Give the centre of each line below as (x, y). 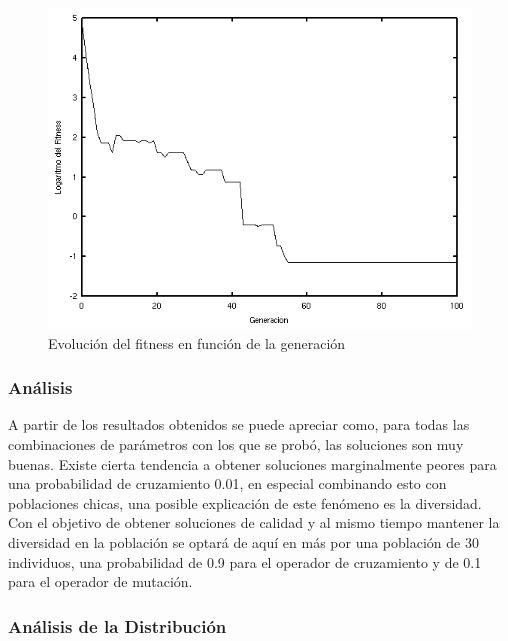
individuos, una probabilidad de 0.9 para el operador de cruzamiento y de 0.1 (245, 561)
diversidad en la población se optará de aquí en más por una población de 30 (243, 541)
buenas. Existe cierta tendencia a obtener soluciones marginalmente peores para (252, 463)
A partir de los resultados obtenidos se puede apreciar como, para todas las (239, 424)
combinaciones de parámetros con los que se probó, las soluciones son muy (236, 444)
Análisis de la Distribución (117, 625)
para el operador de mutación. (100, 581)
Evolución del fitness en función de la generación (197, 342)
